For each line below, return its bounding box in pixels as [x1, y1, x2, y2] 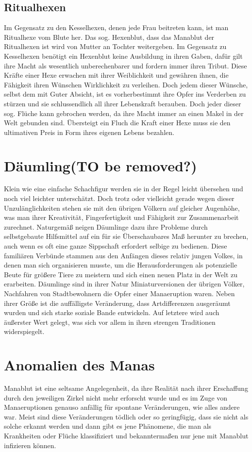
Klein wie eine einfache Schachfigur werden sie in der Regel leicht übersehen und [4, 184, 243, 194]
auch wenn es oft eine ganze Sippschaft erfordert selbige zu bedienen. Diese [4, 241, 227, 251]
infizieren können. [4, 440, 56, 450]
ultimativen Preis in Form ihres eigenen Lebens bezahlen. [4, 127, 174, 137]
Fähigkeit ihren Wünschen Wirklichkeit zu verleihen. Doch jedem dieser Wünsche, [4, 79, 248, 89]
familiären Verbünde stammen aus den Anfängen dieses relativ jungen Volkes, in [4, 250, 243, 260]
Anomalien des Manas [4, 355, 155, 375]
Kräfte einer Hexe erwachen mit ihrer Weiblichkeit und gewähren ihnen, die [4, 70, 229, 80]
